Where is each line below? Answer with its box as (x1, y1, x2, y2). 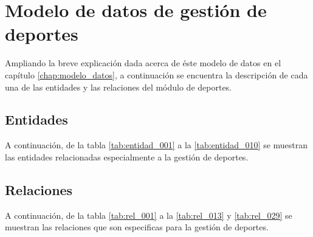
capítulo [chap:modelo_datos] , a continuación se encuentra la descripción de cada (5, 68, 308, 81)
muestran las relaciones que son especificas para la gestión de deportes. (5, 221, 269, 233)
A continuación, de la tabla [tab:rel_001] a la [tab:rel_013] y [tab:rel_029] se (5, 208, 292, 221)
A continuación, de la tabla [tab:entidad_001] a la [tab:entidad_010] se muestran (5, 139, 308, 151)
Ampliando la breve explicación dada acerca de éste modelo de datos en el (5, 57, 281, 69)
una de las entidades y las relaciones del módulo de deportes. (5, 80, 232, 93)
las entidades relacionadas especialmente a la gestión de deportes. (5, 150, 249, 163)
